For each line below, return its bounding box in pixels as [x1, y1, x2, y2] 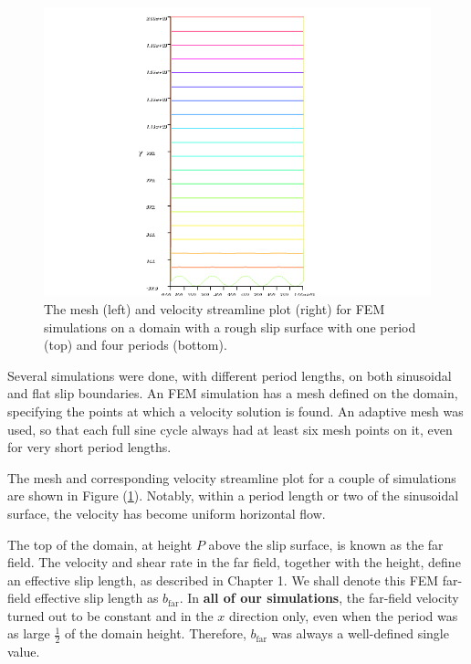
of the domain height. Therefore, [65, 624, 246, 643]
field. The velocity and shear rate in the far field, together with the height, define [7, 553, 461, 572]
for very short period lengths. [7, 437, 172, 457]
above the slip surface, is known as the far [208, 534, 444, 553]
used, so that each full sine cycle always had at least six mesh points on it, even [7, 419, 453, 438]
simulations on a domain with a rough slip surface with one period [44, 317, 416, 336]
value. [7, 642, 40, 661]
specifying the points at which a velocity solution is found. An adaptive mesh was [7, 401, 464, 420]
